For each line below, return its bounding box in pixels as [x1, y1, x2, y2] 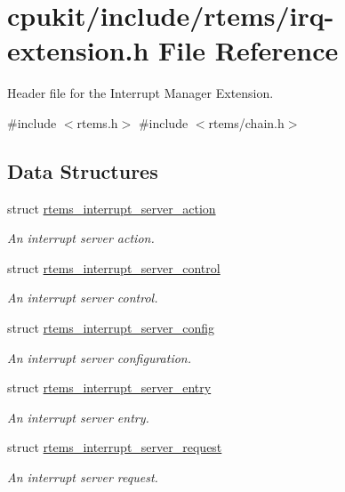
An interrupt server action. [7, 229, 155, 247]
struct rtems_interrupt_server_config [7, 319, 215, 337]
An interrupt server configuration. [7, 348, 192, 367]
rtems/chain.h [208, 113, 285, 132]
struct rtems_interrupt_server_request [7, 438, 222, 456]
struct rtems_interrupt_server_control [7, 258, 221, 277]
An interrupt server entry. [7, 407, 149, 426]
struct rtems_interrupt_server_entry [7, 378, 212, 397]
